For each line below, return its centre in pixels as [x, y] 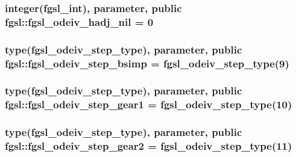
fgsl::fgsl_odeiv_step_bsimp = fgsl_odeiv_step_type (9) [147, 63]
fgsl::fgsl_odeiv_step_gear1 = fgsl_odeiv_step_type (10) [149, 104]
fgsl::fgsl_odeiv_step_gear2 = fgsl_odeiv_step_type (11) [149, 146]
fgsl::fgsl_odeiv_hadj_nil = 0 [79, 21]
